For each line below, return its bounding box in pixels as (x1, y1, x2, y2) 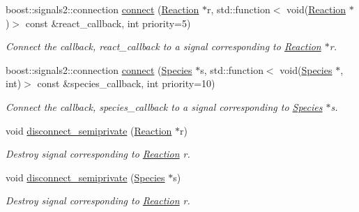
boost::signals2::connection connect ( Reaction (6, 2, 199, 16)
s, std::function (200, 62, 263, 77)
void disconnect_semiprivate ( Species (6, 169, 165, 184)
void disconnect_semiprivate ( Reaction (6, 123, 172, 137)
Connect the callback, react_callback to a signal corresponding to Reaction (6, 39, 321, 54)
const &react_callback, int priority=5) (25, 15, 191, 30)
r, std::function (207, 2, 270, 16)
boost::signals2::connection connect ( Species (6, 62, 192, 77)
